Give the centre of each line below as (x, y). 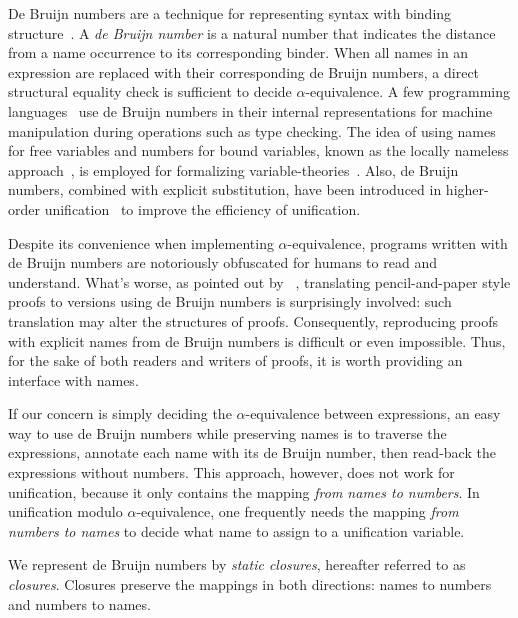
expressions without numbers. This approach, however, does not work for (231, 472)
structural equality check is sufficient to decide (150, 91)
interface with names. (73, 379)
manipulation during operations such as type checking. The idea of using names (252, 130)
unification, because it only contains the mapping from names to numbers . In (244, 491)
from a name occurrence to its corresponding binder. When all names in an (238, 52)
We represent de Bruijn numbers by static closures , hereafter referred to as (237, 564)
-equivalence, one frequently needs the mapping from (297, 511)
